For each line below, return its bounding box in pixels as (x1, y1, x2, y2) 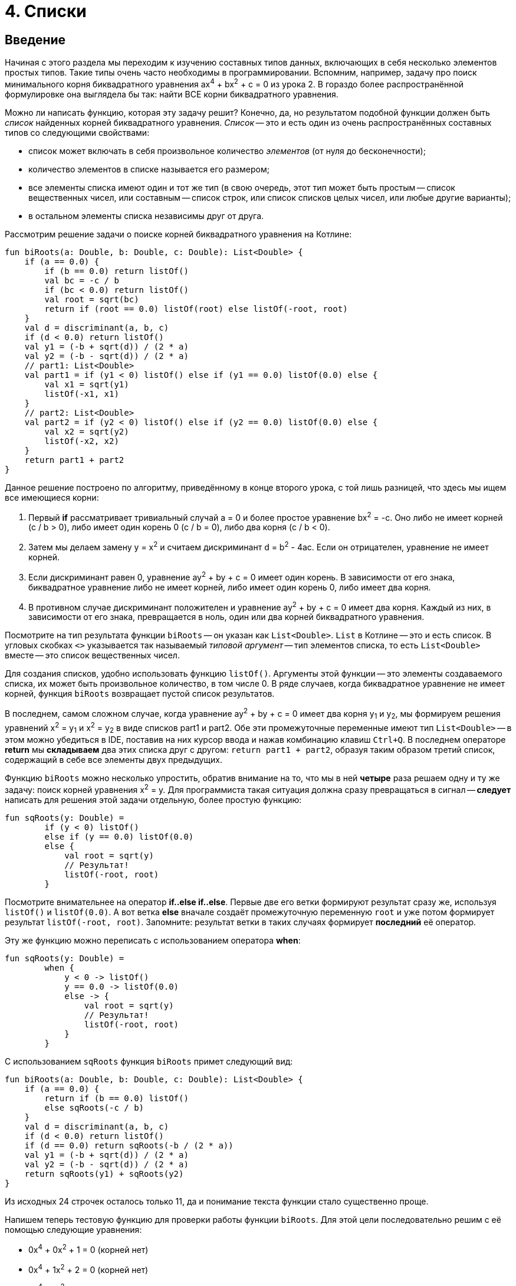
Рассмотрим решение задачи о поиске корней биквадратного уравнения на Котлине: (5, 229, 352, 239)
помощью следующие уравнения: (5, 1225, 142, 1235)
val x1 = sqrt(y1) (44, 379, 129, 389)
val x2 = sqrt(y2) (44, 426, 129, 436)
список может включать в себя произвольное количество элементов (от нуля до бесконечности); (28, 145, 426, 156)
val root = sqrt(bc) (44, 294, 139, 304)
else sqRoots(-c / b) (44, 1103, 144, 1113)
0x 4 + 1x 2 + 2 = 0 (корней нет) (28, 1262, 149, 1275)
